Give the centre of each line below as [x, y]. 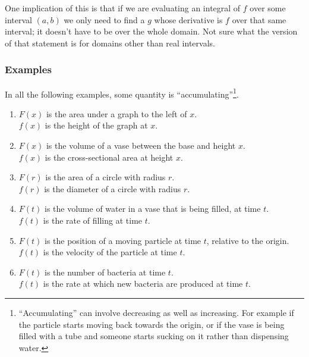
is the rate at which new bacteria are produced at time [143, 284]
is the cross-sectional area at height [109, 157]
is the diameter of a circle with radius [113, 188]
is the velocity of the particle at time [110, 252]
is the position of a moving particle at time [123, 240]
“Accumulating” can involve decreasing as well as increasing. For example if [156, 312]
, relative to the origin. [248, 240]
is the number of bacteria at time [105, 272]
